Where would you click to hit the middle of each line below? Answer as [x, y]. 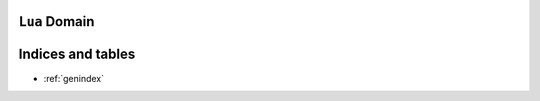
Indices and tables [77, 54]
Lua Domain [56, 21]
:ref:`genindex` [74, 78]
